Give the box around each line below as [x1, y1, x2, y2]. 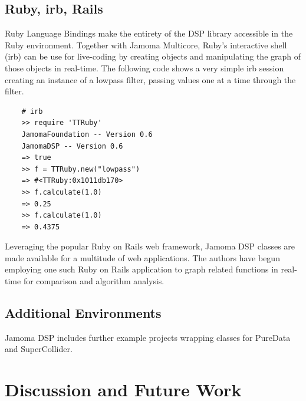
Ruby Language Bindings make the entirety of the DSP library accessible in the [5, 27, 293, 40]
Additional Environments [5, 304, 162, 322]
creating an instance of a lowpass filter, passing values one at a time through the [5, 73, 296, 86]
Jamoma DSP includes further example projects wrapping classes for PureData [5, 331, 291, 343]
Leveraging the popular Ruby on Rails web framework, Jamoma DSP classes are [5, 240, 295, 252]
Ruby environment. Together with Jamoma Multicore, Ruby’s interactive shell [5, 38, 287, 51]
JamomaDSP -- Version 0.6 [21, 142, 123, 150]
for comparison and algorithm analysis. [23, 275, 164, 287]
